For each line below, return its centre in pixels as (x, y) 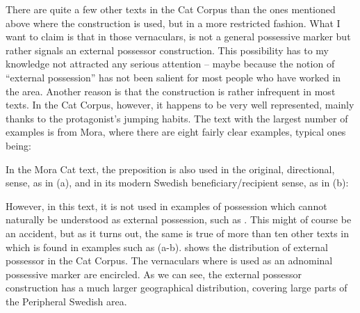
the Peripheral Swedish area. (66, 301)
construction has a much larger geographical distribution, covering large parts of (177, 288)
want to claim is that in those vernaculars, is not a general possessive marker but (178, 37)
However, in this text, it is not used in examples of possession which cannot (166, 206)
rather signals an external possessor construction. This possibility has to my (167, 50)
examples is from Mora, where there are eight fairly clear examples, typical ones (176, 132)
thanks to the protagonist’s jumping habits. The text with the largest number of (177, 118)
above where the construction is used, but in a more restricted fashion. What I (173, 23)
